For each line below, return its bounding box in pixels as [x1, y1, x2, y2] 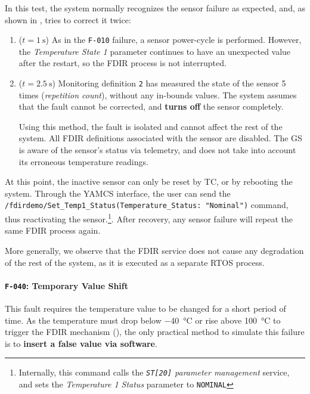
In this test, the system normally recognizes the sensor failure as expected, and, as [5, 2, 306, 14]
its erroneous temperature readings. [18, 155, 148, 167]
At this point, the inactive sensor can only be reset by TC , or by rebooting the [5, 175, 293, 188]
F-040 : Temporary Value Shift [5, 279, 129, 291]
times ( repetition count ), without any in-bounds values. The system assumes [18, 88, 297, 101]
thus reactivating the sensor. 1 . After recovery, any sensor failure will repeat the [5, 211, 293, 225]
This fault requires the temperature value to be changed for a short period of [5, 302, 286, 314]
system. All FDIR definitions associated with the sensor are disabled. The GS [18, 132, 302, 144]
